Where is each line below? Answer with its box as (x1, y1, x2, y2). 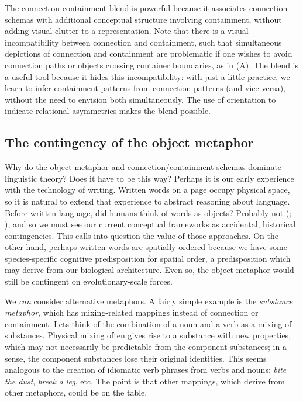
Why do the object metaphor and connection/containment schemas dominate (5, 161, 282, 173)
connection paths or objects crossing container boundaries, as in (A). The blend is (5, 58, 298, 71)
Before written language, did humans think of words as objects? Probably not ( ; (5, 206, 292, 219)
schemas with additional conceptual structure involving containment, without (5, 13, 282, 25)
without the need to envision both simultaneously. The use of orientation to (5, 93, 276, 105)
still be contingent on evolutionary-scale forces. (5, 275, 173, 287)
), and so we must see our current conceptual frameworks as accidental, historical (5, 218, 296, 230)
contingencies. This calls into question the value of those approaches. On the (5, 229, 278, 241)
